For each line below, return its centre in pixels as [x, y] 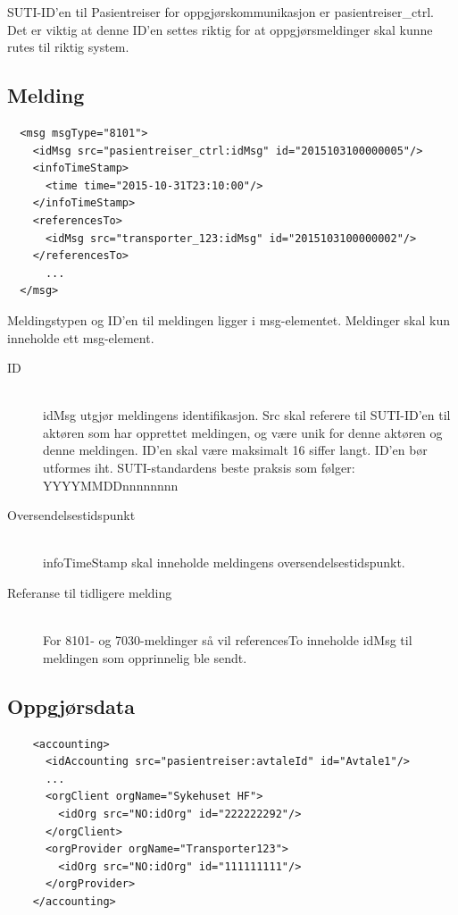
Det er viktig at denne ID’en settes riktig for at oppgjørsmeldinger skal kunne [220, 29]
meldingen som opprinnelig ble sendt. [145, 657]
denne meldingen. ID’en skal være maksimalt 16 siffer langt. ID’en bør [235, 450]
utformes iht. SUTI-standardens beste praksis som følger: [199, 468]
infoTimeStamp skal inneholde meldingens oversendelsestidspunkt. [224, 562]
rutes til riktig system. [68, 47]
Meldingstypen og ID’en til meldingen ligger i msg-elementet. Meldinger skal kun [229, 319]
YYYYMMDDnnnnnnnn [111, 485]
